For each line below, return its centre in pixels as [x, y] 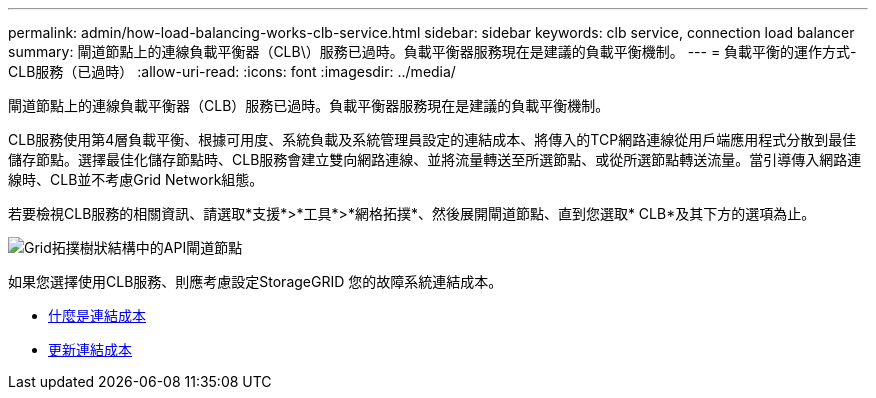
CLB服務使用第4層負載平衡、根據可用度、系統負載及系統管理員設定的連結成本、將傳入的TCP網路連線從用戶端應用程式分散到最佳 [432, 139]
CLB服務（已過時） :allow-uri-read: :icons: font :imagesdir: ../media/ [232, 71]
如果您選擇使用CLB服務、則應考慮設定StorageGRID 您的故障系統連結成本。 [255, 281]
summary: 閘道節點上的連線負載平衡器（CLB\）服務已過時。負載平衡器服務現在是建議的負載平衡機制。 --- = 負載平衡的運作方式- [432, 51]
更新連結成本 [90, 349]
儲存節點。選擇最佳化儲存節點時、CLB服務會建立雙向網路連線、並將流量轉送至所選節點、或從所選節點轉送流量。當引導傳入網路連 [435, 159]
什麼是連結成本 [97, 315]
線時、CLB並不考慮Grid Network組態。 [136, 179]
